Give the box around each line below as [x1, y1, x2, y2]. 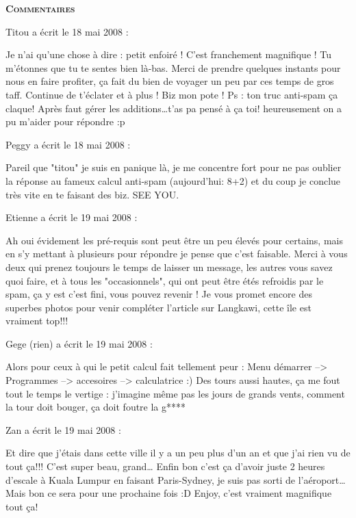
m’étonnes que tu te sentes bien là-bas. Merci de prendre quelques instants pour [5, 60, 341, 75]
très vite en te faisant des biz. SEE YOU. [5, 187, 179, 201]
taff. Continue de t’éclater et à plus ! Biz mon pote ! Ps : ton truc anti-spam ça [5, 87, 338, 101]
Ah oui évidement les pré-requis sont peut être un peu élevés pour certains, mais [5, 233, 343, 247]
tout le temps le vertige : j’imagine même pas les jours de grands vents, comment [5, 386, 345, 400]
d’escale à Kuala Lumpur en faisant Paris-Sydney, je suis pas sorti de [5, 472, 295, 487]
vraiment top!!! [5, 313, 68, 328]
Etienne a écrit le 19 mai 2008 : [5, 210, 138, 224]
